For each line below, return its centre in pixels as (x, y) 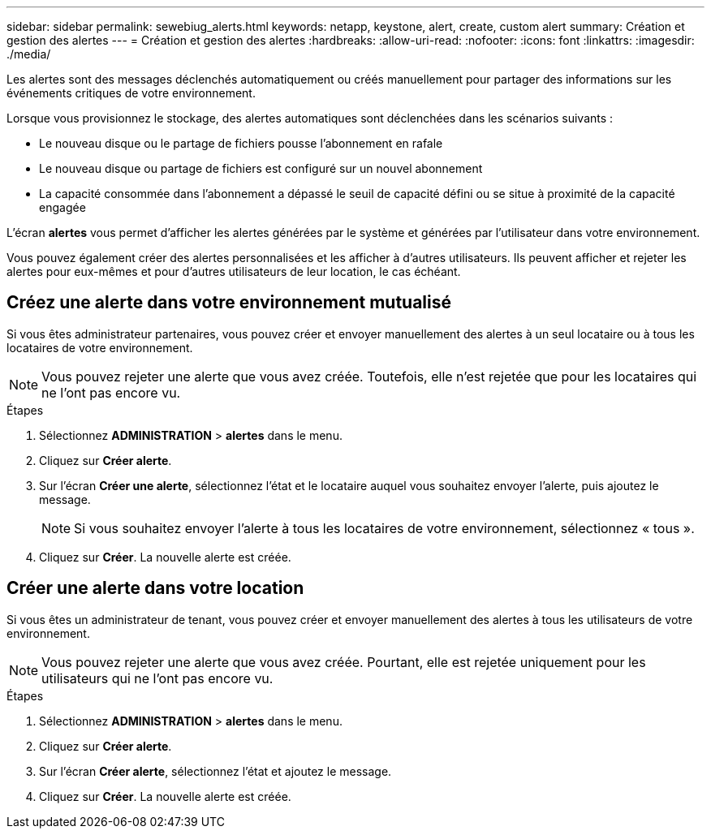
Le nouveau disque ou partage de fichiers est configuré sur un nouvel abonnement (261, 168)
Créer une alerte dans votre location (155, 588)
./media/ (29, 54)
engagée (62, 207)
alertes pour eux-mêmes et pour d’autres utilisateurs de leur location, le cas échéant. (234, 271)
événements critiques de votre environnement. (131, 93)
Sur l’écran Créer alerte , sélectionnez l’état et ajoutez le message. (215, 771)
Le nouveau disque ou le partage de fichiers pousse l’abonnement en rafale (241, 143)
